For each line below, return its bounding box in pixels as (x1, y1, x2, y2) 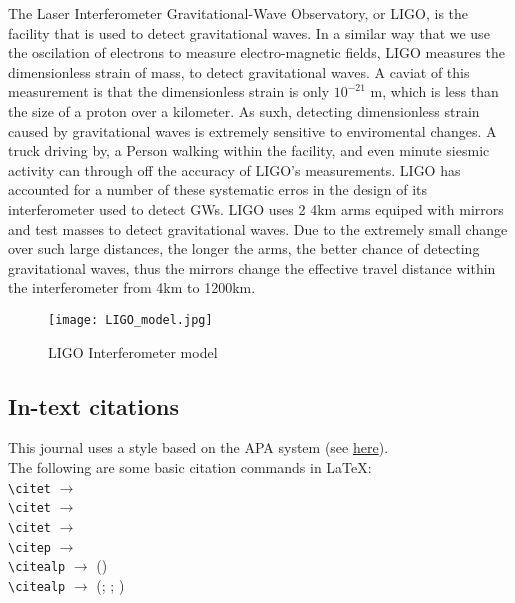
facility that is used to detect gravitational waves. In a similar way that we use (8, 22, 490, 43)
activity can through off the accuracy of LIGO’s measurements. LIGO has (8, 159, 461, 180)
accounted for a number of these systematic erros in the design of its (8, 179, 428, 200)
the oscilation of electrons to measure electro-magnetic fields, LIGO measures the (8, 42, 506, 63)
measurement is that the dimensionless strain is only (8, 81, 330, 102)
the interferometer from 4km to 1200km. (8, 277, 256, 298)
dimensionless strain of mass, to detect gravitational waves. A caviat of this (8, 61, 470, 82)
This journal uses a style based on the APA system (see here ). (8, 437, 389, 458)
